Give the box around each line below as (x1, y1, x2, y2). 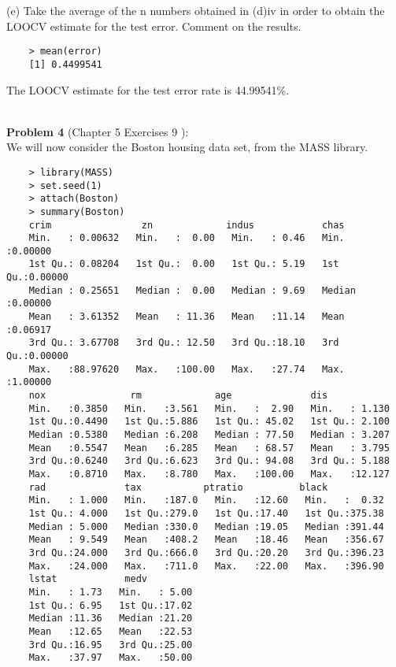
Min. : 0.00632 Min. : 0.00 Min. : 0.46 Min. (28, 232, 345, 244)
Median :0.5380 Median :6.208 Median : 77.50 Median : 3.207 (28, 429, 390, 440)
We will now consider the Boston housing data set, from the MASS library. (6, 139, 368, 155)
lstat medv (28, 573, 147, 585)
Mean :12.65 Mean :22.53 (28, 625, 193, 637)
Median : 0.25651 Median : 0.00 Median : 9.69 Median (28, 284, 356, 296)
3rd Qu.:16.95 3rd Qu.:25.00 (28, 639, 193, 650)
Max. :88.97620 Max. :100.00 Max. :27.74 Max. (28, 363, 345, 375)
